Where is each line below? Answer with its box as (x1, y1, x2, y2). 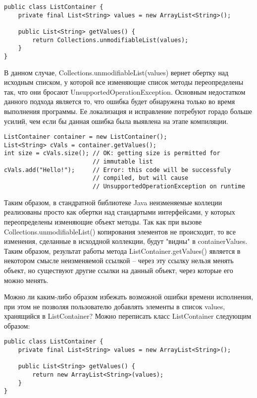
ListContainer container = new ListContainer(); (4, 133, 167, 141)
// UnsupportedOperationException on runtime (92, 183, 245, 190)
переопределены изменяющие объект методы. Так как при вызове (4, 216, 202, 227)
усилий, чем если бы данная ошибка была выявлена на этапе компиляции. (4, 115, 228, 126)
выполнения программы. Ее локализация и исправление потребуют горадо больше (4, 106, 253, 116)
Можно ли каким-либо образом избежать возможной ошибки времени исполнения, (4, 291, 254, 302)
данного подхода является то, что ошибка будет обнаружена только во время (4, 96, 235, 107)
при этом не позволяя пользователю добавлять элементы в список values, (4, 301, 225, 311)
